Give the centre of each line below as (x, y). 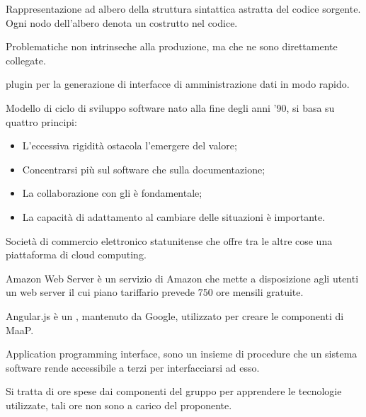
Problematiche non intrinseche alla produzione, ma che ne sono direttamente (172, 46)
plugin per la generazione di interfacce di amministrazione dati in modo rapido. (178, 84)
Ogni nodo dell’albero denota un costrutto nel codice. (122, 22)
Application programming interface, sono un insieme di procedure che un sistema (182, 354)
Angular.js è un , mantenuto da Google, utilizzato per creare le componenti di (175, 315)
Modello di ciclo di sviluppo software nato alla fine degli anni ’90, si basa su (170, 107)
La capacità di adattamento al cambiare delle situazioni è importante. (174, 216)
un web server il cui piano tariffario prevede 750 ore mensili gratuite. (155, 292)
